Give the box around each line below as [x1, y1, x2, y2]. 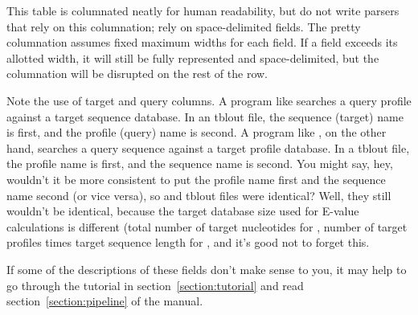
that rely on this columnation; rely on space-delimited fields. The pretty [6, 18, 361, 35]
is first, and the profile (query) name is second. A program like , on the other [6, 124, 387, 141]
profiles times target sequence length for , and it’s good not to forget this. [6, 234, 370, 251]
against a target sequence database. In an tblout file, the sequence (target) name [6, 108, 404, 125]
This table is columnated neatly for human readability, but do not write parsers [6, 2, 400, 18]
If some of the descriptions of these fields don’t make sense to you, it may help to [6, 260, 407, 277]
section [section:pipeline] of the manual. [6, 292, 203, 309]
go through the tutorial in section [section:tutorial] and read [6, 276, 304, 293]
